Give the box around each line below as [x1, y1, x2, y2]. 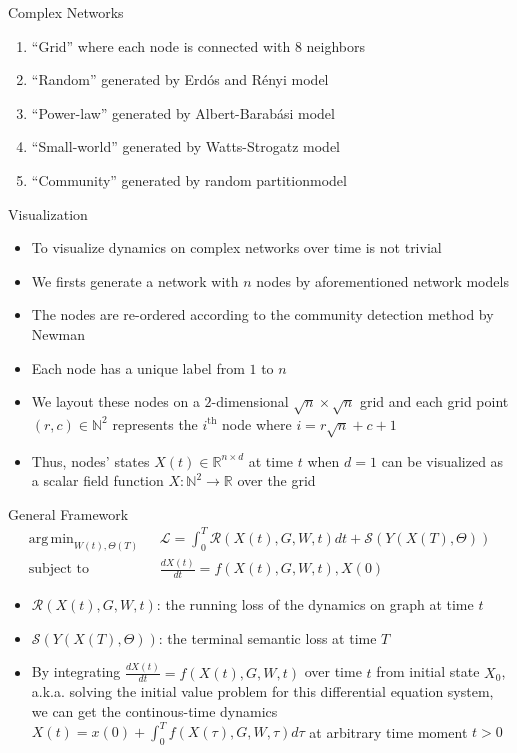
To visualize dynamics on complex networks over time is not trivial [31, 237, 442, 258]
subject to [28, 562, 90, 577]
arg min [28, 531, 74, 546]
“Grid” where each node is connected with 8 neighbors [31, 35, 366, 56]
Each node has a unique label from [31, 357, 245, 378]
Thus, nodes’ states [31, 450, 150, 471]
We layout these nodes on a [31, 391, 200, 412]
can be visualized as [381, 450, 504, 471]
